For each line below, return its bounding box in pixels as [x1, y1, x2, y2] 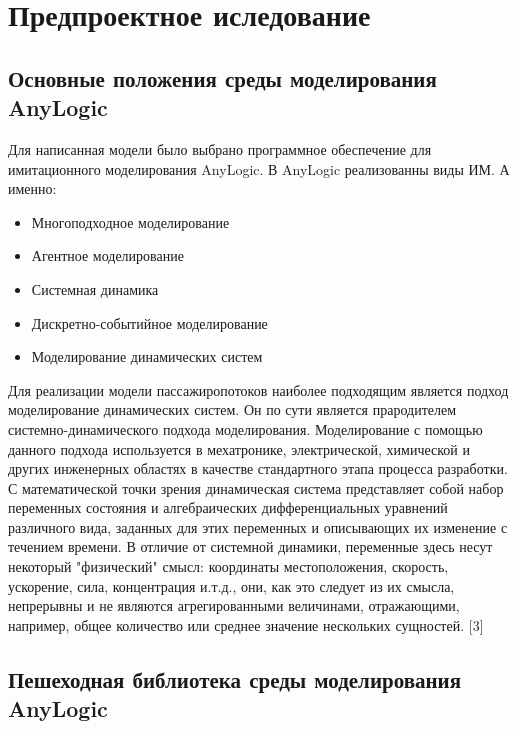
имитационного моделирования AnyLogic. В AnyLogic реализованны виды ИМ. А [8, 158, 510, 179]
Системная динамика [31, 278, 159, 299]
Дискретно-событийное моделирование [31, 312, 268, 333]
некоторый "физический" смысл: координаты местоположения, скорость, [8, 556, 449, 577]
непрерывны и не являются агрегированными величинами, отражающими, [8, 595, 460, 616]
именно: [8, 178, 57, 199]
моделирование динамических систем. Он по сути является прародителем [8, 399, 457, 420]
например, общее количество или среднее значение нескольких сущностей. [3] [8, 614, 484, 635]
